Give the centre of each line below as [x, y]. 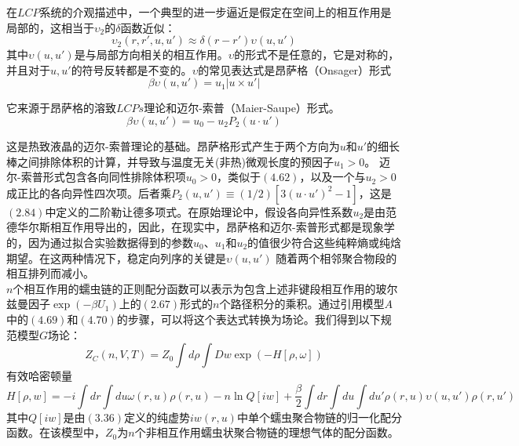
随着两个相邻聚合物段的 [336, 257]
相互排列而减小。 [50, 273]
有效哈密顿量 [39, 376]
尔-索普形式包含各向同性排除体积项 [96, 177]
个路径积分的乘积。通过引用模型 [302, 304]
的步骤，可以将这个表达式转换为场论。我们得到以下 [249, 319]
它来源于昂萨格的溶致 [61, 108]
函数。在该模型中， [56, 432]
